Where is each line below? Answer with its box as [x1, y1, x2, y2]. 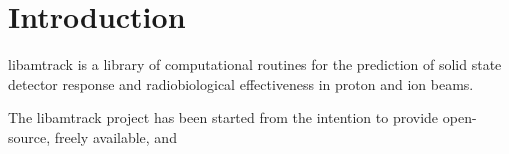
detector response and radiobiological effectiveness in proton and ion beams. [8, 73, 474, 94]
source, [8, 126, 51, 147]
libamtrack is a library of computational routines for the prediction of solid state [8, 54, 502, 75]
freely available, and [54, 126, 177, 147]
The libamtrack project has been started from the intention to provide [8, 107, 439, 128]
